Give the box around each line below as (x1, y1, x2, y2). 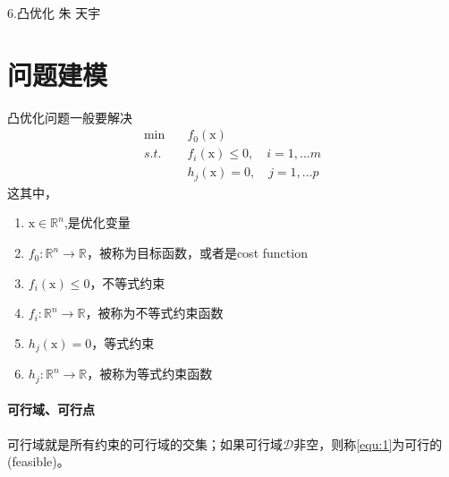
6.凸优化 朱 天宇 (7, 4, 101, 21)
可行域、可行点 (7, 400, 95, 419)
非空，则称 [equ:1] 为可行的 (293, 434, 443, 453)
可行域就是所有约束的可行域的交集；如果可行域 (7, 434, 283, 453)
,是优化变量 (64, 213, 131, 232)
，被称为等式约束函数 (87, 364, 213, 383)
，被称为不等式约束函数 (85, 303, 224, 322)
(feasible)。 (7, 452, 70, 471)
